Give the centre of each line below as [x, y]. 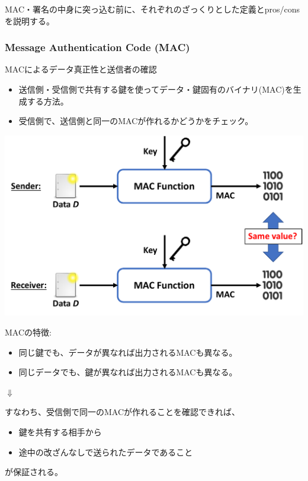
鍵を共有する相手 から [60, 432]
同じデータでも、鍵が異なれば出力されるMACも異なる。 [128, 372]
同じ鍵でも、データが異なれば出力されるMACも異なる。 [128, 352]
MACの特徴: [28, 332]
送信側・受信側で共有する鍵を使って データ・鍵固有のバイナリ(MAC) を [156, 89]
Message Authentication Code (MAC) [97, 47]
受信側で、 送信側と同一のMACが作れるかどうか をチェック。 [136, 121]
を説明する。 [30, 20]
